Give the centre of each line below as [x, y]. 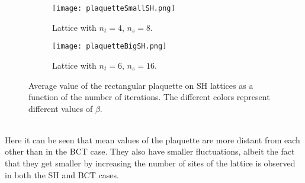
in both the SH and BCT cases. [62, 174]
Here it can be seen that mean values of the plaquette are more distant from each [152, 139]
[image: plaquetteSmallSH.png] [114, 8]
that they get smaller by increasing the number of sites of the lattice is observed [150, 163]
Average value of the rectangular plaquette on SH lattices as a [141, 85]
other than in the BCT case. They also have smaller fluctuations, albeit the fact [150, 151]
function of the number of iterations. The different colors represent [149, 97]
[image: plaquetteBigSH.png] [110, 46]
